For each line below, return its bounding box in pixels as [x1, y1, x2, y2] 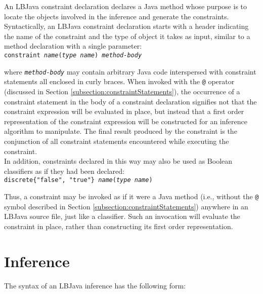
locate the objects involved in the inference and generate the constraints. [4, 11, 229, 21]
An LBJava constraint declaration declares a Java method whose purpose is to [4, 1, 247, 11]
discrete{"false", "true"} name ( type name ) [4, 176, 153, 184]
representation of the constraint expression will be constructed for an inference [4, 116, 247, 126]
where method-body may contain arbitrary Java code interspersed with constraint [4, 66, 256, 77]
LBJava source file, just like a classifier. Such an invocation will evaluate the [4, 211, 240, 222]
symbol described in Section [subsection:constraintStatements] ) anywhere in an [4, 201, 248, 211]
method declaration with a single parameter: [4, 41, 142, 51]
